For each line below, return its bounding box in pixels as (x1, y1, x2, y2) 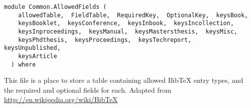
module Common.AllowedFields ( (4, 3, 107, 10)
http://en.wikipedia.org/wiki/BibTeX (4, 94, 118, 105)
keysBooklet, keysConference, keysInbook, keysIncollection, (18, 20, 234, 27)
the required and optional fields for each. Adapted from (4, 84, 171, 95)
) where (11, 61, 36, 68)
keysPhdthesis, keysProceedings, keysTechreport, (18, 36, 192, 43)
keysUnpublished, (4, 44, 61, 52)
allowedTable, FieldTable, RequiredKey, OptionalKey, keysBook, (18, 11, 248, 19)
